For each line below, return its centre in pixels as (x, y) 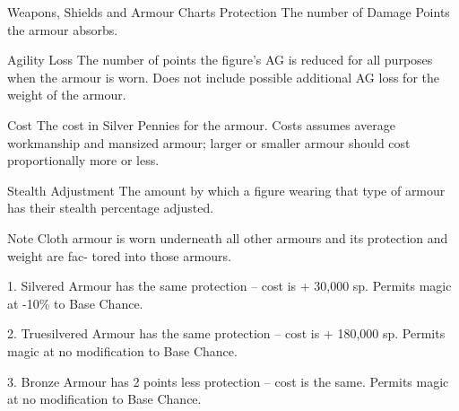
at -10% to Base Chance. (75, 303)
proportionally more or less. (83, 160)
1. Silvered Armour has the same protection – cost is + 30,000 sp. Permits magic (229, 286)
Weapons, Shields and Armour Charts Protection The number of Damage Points (229, 12)
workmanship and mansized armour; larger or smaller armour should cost (209, 142)
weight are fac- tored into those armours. (119, 255)
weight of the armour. (67, 95)
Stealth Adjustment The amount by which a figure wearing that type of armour (226, 190)
